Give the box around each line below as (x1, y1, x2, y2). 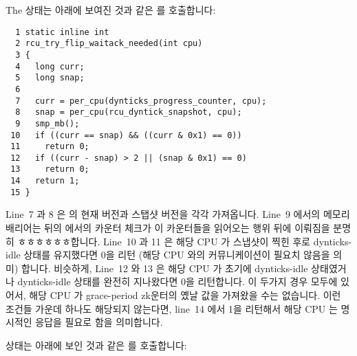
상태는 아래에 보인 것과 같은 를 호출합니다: (6, 337, 187, 352)
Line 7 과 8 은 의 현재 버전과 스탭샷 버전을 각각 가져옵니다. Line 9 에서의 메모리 (6, 207, 350, 221)
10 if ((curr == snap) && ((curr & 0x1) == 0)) (10, 130, 242, 140)
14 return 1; (10, 176, 80, 186)
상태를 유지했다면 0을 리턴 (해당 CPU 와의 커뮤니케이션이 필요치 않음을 (23, 247, 330, 262)
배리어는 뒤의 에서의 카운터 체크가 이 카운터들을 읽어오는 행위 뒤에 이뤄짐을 (6, 221, 330, 235)
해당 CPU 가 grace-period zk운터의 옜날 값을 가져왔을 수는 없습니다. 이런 (29, 288, 341, 302)
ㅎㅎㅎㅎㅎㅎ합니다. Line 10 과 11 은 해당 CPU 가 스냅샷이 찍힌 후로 (17, 234, 311, 248)
